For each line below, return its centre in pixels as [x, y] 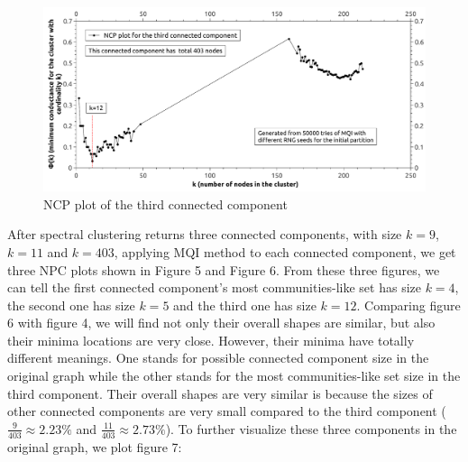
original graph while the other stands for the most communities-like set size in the [234, 376]
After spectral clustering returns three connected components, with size [205, 234]
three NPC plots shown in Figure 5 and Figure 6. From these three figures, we [224, 269]
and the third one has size [245, 305]
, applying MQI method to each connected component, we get [285, 251]
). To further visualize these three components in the [311, 428]
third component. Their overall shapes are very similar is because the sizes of [220, 393]
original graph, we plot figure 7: [95, 446]
